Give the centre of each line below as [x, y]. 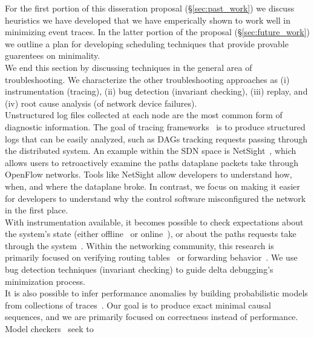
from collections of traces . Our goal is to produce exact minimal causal [138, 305]
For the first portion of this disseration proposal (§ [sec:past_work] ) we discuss [150, 8]
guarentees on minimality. [53, 55]
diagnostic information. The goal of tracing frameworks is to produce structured [155, 126]
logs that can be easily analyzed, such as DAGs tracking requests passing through [156, 138]
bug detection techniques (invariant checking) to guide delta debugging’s [139, 269]
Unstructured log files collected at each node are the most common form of [144, 115]
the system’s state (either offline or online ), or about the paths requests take [151, 234]
